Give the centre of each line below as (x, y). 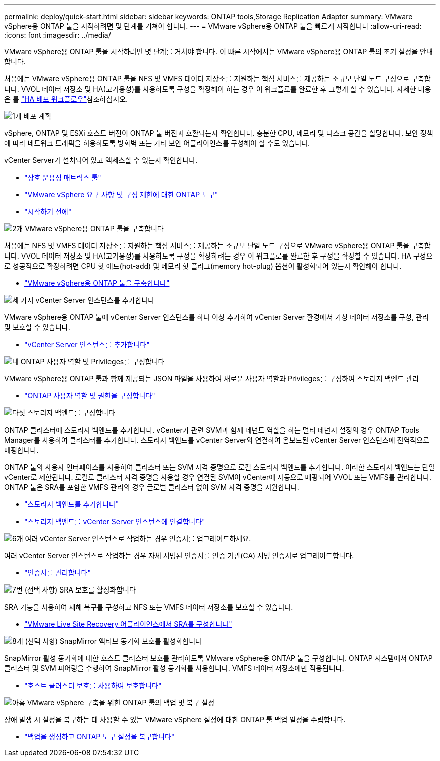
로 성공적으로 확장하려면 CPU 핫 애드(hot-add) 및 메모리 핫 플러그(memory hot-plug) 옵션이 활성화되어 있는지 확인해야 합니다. (203, 266)
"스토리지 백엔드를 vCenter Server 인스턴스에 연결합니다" (115, 521)
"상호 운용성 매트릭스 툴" (63, 177)
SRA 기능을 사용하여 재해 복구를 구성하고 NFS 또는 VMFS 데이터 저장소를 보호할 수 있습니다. (149, 607)
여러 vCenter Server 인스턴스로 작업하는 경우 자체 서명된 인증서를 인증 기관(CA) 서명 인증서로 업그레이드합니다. (179, 556)
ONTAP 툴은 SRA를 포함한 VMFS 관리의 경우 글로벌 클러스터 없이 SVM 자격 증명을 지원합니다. (152, 487)
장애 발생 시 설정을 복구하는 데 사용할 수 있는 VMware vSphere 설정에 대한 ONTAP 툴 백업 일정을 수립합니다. (175, 720)
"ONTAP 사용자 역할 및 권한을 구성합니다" (90, 396)
